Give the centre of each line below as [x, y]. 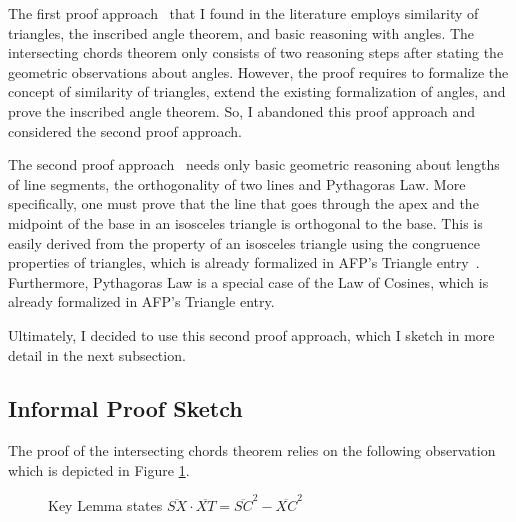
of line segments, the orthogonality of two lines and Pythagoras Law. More [237, 183]
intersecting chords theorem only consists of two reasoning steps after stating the [256, 52]
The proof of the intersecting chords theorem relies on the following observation [252, 450]
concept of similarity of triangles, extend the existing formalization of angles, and [257, 91]
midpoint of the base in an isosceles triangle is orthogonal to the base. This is [245, 222]
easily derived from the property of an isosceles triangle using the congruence [244, 242]
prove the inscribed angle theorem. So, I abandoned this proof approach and [242, 110]
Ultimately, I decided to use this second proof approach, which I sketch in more [251, 334]
